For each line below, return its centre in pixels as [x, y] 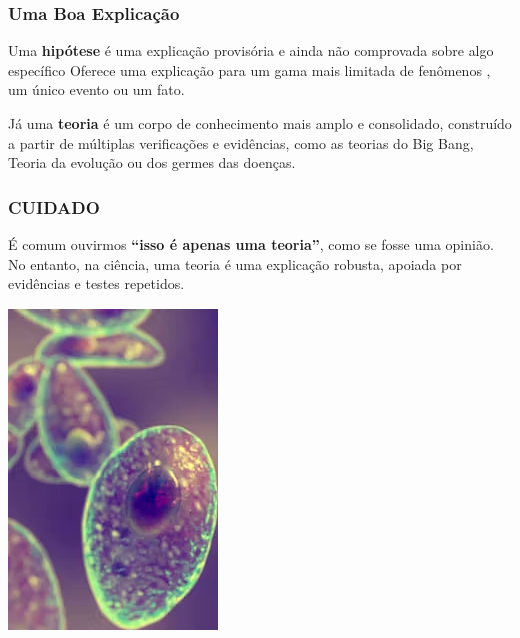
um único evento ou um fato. [96, 89]
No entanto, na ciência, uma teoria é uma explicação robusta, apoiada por [235, 263]
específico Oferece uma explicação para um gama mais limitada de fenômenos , [249, 69]
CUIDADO [54, 206]
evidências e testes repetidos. [96, 283]
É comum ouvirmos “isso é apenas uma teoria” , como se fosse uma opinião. [251, 244]
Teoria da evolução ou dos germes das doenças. [152, 162]
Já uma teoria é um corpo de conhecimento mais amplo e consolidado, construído [260, 123]
